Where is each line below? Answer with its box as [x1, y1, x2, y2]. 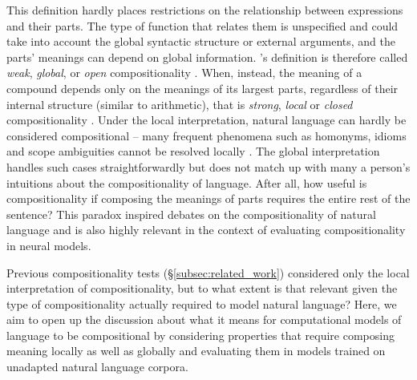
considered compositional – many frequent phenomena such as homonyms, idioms [6, 127, 407, 144]
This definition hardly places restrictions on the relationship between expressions [6, 2, 403, 18]
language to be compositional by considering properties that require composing [6, 326, 395, 343]
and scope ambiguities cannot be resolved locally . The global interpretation [6, 143, 380, 160]
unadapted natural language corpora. [6, 358, 188, 375]
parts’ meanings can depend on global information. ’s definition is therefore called [6, 48, 408, 65]
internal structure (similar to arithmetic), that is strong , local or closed [6, 95, 353, 112]
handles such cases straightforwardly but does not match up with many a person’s [6, 158, 411, 175]
